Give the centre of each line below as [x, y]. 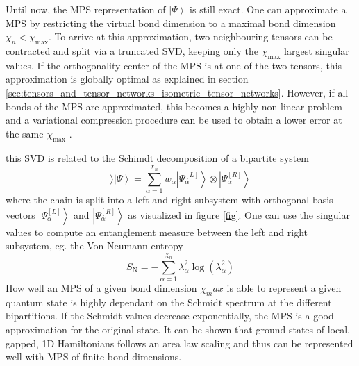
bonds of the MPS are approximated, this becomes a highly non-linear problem [174, 106]
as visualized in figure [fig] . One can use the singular [239, 214]
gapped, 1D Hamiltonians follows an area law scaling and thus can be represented [179, 343]
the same [25, 133]
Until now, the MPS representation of [86, 9]
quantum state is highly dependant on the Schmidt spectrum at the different [169, 302]
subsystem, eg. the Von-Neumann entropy [94, 246]
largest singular [317, 50]
